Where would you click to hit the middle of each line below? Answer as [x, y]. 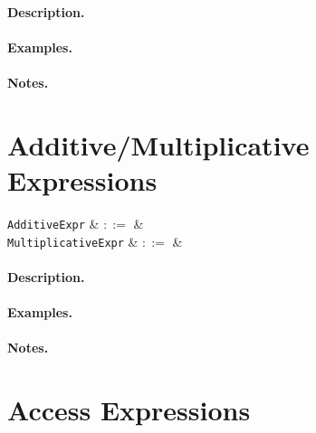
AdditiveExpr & [53, 223]
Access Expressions [129, 409]
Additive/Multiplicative [158, 144]
